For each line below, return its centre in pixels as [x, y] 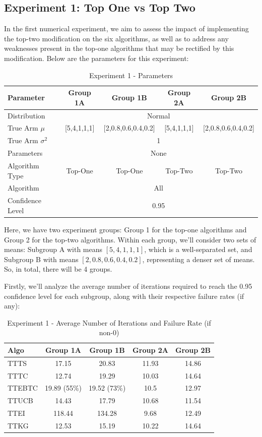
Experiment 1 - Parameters [131, 75]
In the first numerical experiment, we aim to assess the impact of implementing [126, 28]
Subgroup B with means [41, 259]
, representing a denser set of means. [199, 259]
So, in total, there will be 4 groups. [58, 269]
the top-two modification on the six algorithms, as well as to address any [116, 38]
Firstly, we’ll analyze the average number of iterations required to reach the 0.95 [128, 286]
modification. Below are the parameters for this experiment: [96, 58]
